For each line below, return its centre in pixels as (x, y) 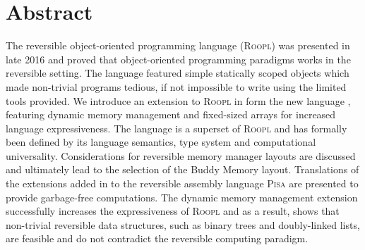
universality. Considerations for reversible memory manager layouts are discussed (181, 155)
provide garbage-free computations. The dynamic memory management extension (182, 197)
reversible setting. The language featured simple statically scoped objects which (178, 73)
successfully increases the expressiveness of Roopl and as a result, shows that (173, 211)
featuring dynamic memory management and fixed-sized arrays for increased (171, 114)
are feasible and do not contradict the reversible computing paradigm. (157, 238)
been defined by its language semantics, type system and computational (161, 142)
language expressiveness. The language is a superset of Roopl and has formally (176, 128)
